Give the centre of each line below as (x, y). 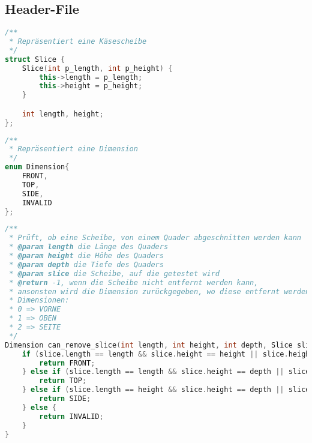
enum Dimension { (37, 167)
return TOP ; (63, 381)
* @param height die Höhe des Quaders (86, 256)
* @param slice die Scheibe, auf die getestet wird (114, 273)
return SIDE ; (65, 399)
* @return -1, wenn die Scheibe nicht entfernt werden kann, (134, 282)
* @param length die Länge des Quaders (89, 247)
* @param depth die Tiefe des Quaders (86, 264)
